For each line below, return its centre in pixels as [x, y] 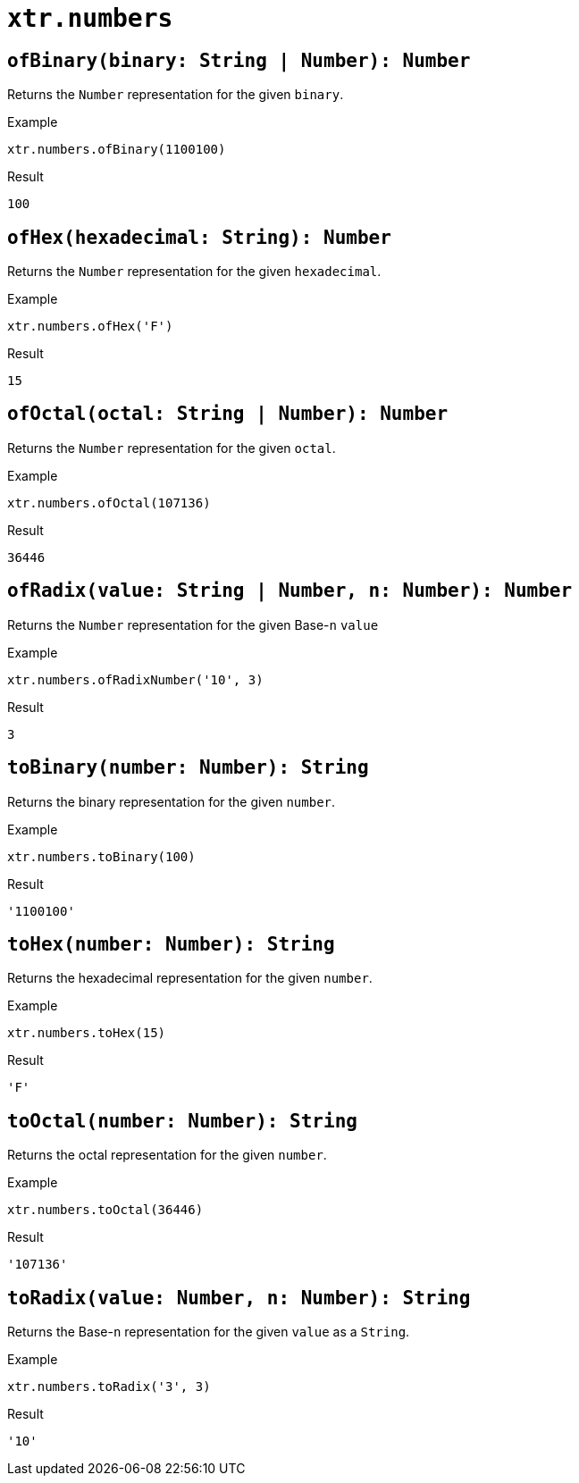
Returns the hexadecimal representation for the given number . [190, 978]
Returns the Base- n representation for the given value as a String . [209, 1332]
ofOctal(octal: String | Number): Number [228, 414]
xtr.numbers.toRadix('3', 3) [109, 1387]
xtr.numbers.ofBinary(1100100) [117, 150]
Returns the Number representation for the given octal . [172, 448]
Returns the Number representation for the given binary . [176, 95]
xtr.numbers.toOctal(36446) [105, 1210]
